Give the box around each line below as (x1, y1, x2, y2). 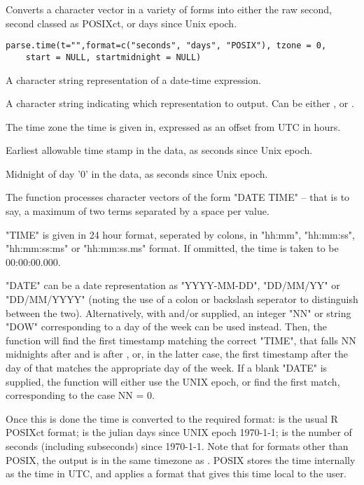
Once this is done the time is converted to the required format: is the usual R (6, 411, 338, 426)
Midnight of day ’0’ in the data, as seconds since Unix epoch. (6, 166, 268, 181)
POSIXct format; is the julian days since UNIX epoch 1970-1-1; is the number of (6, 425, 352, 440)
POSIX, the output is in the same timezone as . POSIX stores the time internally (6, 452, 356, 467)
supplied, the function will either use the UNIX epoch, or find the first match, (6, 374, 340, 388)
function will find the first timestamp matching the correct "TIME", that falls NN (6, 332, 356, 347)
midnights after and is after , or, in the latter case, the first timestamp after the (6, 346, 349, 361)
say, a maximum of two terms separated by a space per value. (6, 204, 269, 218)
